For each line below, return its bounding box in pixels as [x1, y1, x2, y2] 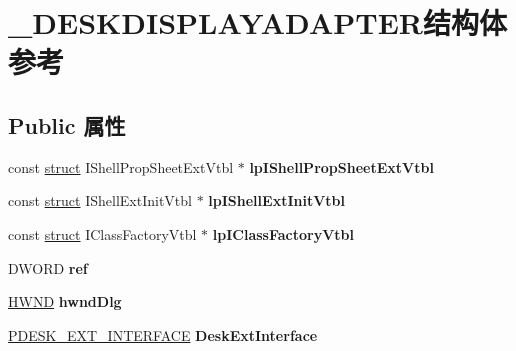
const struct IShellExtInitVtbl [8, 190, 192, 211]
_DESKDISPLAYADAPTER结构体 [8, 2, 507, 43]
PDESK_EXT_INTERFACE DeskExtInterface [8, 324, 318, 345]
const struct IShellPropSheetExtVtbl [8, 156, 234, 177]
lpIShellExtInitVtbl [208, 190, 345, 211]
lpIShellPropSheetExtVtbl [249, 156, 434, 177]
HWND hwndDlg [8, 291, 122, 312]
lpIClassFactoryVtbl [212, 223, 354, 244]
